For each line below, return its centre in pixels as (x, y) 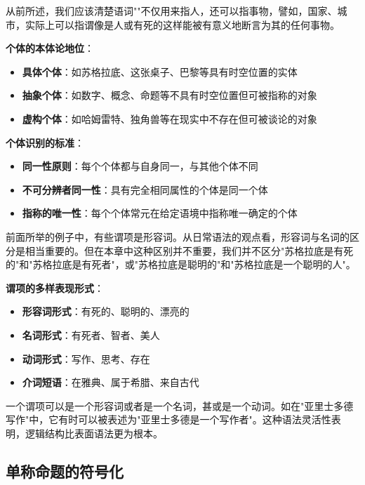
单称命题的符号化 (65, 471)
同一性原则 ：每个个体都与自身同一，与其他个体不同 (140, 166)
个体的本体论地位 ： (50, 48)
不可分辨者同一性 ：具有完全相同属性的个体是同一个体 (145, 189)
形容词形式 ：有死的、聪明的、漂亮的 (106, 311)
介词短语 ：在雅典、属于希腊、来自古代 (111, 382)
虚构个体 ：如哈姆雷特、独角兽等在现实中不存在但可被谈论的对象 (170, 118)
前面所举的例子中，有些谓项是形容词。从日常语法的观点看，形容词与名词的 (178, 236)
